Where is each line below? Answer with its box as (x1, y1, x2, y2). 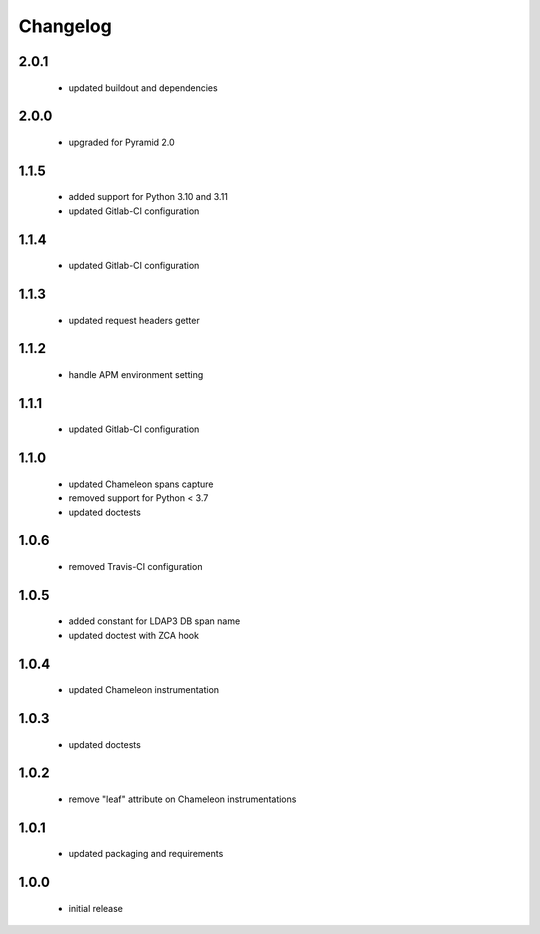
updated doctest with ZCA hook (68, 629, 200, 641)
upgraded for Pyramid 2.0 (68, 136, 175, 148)
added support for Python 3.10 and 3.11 (68, 191, 229, 203)
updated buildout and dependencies (68, 81, 219, 94)
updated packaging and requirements (68, 848, 224, 860)
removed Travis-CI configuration (68, 560, 203, 572)
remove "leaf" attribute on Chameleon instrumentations (68, 793, 297, 805)
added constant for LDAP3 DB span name (68, 615, 241, 627)
